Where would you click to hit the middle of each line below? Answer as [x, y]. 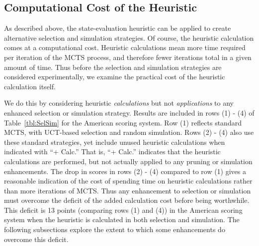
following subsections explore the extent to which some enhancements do [115, 229]
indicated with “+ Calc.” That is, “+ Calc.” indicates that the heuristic [112, 152]
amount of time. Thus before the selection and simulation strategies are [113, 67]
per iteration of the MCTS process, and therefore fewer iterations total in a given [128, 57]
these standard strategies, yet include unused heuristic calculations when [115, 142]
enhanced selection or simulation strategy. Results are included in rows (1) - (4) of [129, 112]
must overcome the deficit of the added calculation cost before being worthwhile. [127, 200]
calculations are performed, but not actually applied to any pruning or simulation [128, 161]
